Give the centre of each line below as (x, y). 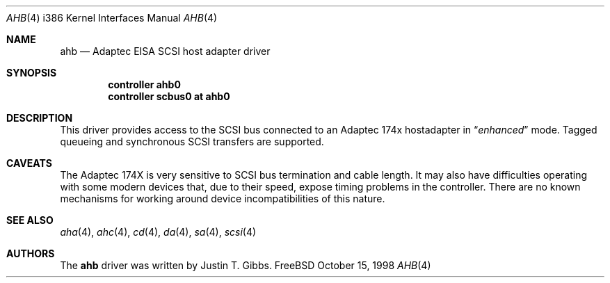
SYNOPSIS (32, 73)
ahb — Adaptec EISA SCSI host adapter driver (165, 51)
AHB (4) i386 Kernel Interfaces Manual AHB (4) (112, 18)
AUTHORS (31, 253)
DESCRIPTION (40, 118)
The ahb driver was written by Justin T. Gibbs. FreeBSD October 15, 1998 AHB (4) (246, 265)
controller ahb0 (144, 84)
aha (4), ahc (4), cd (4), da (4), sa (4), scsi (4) (158, 232)
